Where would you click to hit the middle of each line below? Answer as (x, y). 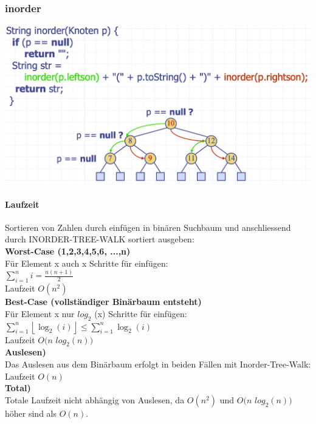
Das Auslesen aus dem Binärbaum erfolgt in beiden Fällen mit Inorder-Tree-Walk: (158, 364)
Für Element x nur (40, 313)
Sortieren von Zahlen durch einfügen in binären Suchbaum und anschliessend (148, 227)
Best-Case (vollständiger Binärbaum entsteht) (103, 302)
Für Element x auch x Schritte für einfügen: (87, 263)
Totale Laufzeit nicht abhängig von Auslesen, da (95, 399)
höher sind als (31, 413)
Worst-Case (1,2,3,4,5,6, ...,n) (68, 251)
